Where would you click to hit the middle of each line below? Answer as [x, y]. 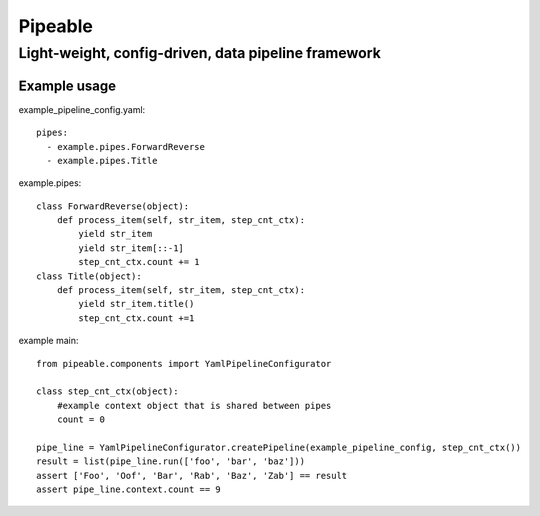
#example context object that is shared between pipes [194, 405]
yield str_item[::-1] [131, 248]
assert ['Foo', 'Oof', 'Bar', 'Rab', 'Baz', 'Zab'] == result [192, 475]
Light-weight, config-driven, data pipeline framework [200, 53]
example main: [48, 341]
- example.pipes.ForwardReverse [125, 146]
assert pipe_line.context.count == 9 [129, 489]
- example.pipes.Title [102, 160]
